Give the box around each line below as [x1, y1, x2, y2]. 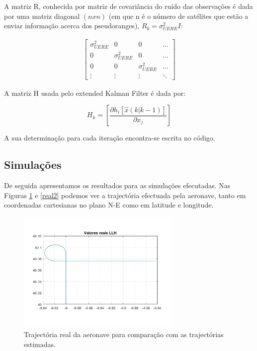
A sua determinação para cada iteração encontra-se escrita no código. [4, 133, 215, 143]
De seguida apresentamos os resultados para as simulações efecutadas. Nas [4, 180, 231, 191]
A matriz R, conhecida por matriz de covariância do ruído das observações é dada [4, 1, 253, 11]
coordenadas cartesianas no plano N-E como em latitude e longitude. [4, 200, 214, 210]
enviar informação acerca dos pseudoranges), [4, 20, 140, 31]
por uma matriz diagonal [4, 10, 80, 21]
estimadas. [24, 339, 56, 349]
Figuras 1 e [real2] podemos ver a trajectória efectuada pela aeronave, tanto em [4, 190, 246, 200]
